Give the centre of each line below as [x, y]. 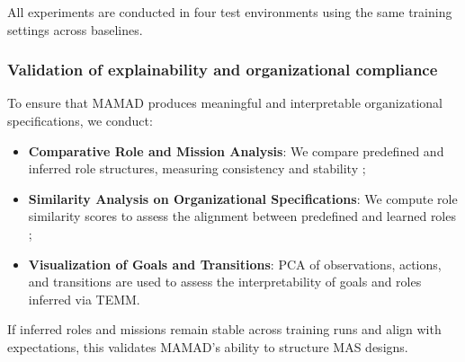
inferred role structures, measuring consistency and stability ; [197, 168]
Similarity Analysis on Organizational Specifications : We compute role [243, 198]
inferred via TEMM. [84, 299]
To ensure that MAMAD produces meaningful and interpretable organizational [225, 103]
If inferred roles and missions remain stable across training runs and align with [224, 329]
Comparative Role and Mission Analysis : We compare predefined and [236, 150]
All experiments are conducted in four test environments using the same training [230, 12]
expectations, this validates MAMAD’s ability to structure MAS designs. [208, 346]
